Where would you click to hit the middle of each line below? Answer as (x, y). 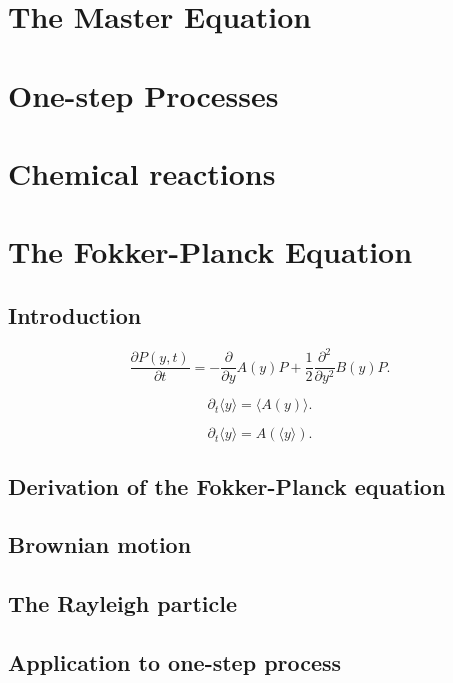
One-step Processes (143, 94)
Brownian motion (100, 544)
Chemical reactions (142, 172)
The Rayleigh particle (122, 603)
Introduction (75, 314)
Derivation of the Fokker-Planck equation (227, 485)
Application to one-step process (175, 662)
